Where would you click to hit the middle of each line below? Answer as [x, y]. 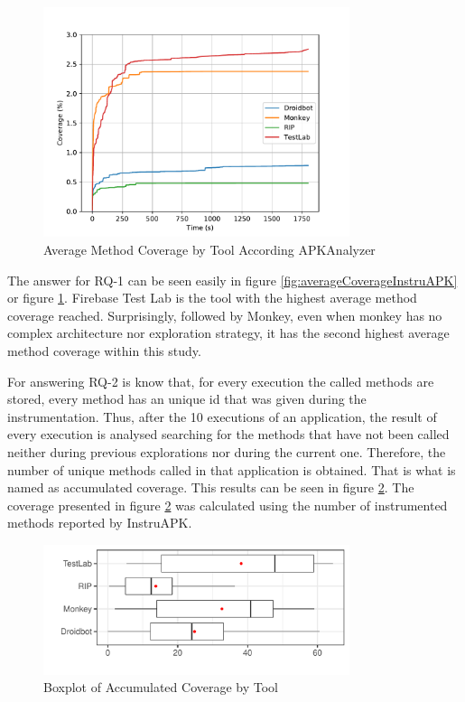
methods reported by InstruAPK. [100, 523]
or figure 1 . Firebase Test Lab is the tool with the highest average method [212, 298]
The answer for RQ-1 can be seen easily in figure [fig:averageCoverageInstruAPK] [232, 280]
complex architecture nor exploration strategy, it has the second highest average [228, 333]
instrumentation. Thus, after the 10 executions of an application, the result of [222, 416]
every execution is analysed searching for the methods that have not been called [228, 434]
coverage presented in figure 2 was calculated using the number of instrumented [228, 505]
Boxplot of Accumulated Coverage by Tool [161, 687]
